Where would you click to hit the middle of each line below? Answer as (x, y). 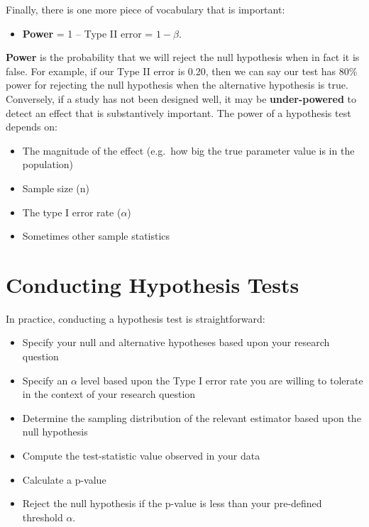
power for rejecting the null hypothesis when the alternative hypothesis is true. (177, 85)
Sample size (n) (56, 188)
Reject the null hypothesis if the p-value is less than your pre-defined (172, 503)
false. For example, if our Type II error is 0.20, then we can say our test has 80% (182, 71)
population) (48, 164)
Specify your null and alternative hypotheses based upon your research (176, 342)
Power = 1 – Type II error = (88, 33)
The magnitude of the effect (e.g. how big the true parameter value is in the (188, 150)
